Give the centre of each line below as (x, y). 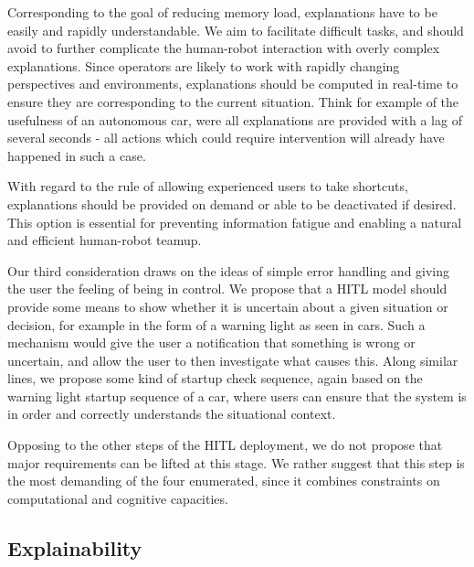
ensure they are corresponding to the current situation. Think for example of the (233, 101)
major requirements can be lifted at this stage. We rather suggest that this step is (236, 462)
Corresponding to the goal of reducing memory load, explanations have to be (222, 12)
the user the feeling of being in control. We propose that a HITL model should (227, 289)
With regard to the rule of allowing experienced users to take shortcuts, (208, 186)
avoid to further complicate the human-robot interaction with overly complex (224, 48)
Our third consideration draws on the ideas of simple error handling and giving (229, 270)
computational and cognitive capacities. (118, 498)
